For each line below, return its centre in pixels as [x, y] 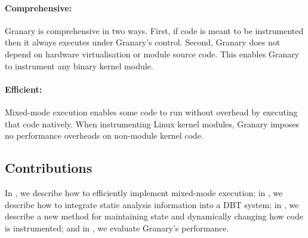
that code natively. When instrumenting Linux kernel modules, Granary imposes [152, 123]
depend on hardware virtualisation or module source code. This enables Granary [152, 54]
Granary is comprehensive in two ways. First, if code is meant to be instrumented [154, 30]
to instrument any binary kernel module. [79, 65]
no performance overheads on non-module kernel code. [104, 135]
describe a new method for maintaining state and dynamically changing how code [154, 216]
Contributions [49, 168]
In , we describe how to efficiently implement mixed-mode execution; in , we [144, 192]
